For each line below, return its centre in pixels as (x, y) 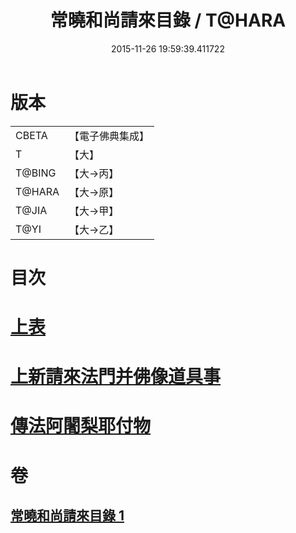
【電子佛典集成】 (109, 136)
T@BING (36, 173)
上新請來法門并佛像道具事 (116, 377)
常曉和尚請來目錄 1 (67, 516)
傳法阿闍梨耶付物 (81, 426)
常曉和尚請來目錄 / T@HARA (168, 20)
